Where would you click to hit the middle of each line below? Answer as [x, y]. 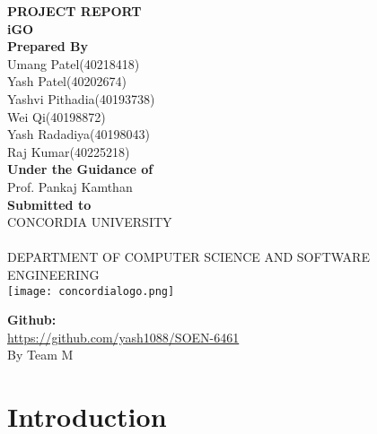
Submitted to [49, 204]
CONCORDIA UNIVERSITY [90, 222]
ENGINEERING [53, 274]
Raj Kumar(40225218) [69, 151]
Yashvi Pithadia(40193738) [81, 98]
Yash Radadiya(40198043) [79, 134]
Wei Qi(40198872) [57, 116]
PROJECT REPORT [75, 11]
